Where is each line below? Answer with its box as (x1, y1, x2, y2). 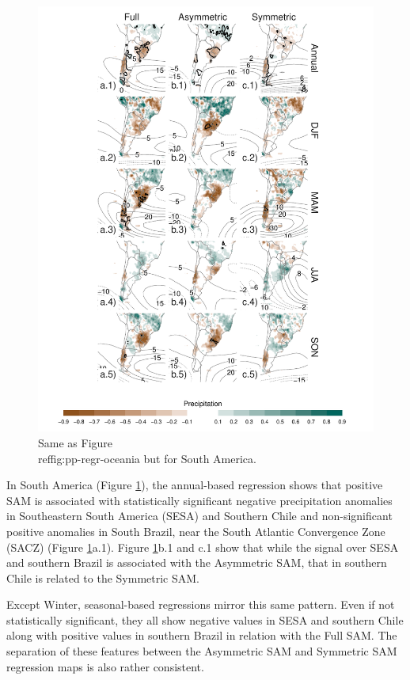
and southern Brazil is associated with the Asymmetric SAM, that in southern (6, 554, 387, 571)
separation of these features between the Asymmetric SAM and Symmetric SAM (6, 643, 397, 659)
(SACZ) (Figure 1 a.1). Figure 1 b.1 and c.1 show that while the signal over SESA (6, 538, 399, 555)
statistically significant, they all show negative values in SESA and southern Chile (6, 611, 404, 628)
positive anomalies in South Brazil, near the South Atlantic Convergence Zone (6, 522, 385, 539)
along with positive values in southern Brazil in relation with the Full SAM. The (6, 627, 397, 644)
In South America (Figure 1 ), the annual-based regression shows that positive (6, 477, 383, 493)
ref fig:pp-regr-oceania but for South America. (38, 450, 256, 466)
